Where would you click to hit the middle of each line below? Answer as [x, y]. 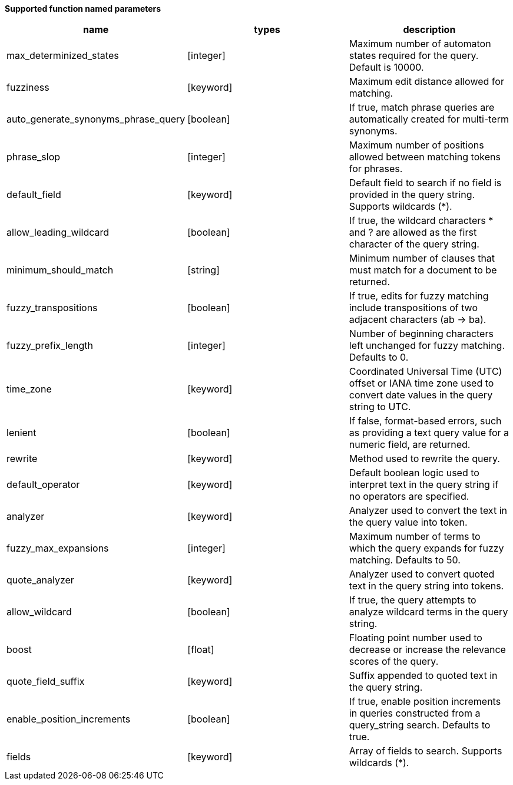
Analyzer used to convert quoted [422, 574]
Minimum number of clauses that [422, 258]
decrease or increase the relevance [427, 649]
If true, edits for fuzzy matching [419, 296]
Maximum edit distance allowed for [426, 81]
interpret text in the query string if [424, 484]
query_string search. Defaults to [420, 725]
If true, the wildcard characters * [421, 220]
